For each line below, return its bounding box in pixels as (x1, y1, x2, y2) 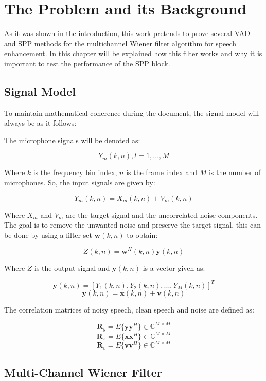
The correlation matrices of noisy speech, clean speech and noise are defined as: (4, 304, 254, 315)
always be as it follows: (4, 117, 77, 128)
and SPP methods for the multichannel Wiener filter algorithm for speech (4, 38, 237, 48)
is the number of (208, 167, 261, 178)
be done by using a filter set (4, 229, 92, 240)
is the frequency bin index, (33, 167, 117, 178)
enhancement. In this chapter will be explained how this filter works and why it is (4, 48, 262, 59)
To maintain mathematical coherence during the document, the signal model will (4, 107, 259, 118)
